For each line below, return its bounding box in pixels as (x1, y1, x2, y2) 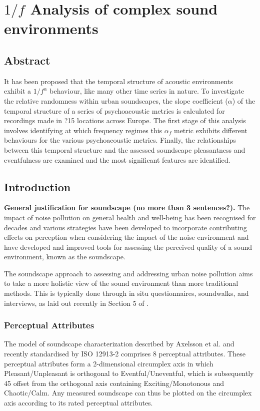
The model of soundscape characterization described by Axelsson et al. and (4, 338, 234, 349)
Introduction (4, 179, 71, 194)
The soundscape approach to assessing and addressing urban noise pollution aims (4, 268, 253, 278)
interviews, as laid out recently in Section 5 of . (4, 297, 149, 308)
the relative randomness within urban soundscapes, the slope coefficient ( (4, 95, 228, 106)
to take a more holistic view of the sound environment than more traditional (4, 278, 238, 288)
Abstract (4, 52, 50, 68)
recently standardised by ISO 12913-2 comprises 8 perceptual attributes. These (4, 348, 245, 359)
